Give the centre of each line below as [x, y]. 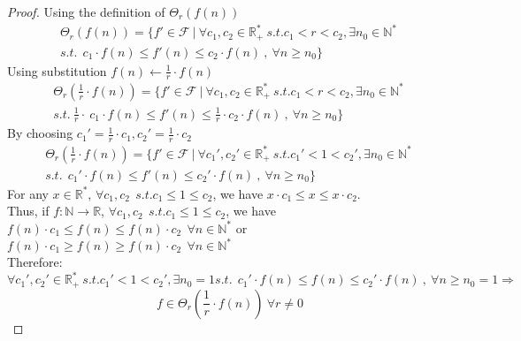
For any [28, 193]
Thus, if [28, 211]
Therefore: [35, 262]
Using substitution [57, 70]
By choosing [40, 133]
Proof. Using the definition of [86, 11]
